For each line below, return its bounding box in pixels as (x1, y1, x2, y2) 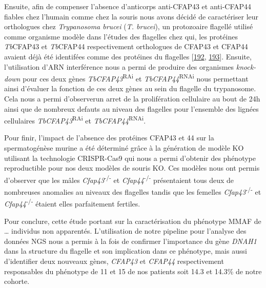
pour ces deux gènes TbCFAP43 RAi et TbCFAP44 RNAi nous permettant (23, 72, 249, 84)
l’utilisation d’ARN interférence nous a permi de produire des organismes (4, 61, 234, 72)
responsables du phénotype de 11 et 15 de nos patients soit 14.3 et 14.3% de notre (4, 265, 262, 276)
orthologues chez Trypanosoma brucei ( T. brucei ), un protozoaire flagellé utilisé (4, 21, 253, 32)
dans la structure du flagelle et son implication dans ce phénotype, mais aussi (4, 245, 247, 256)
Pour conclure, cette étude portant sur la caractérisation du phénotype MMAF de (4, 215, 261, 226)
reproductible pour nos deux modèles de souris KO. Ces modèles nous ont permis (4, 162, 260, 173)
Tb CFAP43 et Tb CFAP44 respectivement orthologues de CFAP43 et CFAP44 (4, 41, 248, 52)
